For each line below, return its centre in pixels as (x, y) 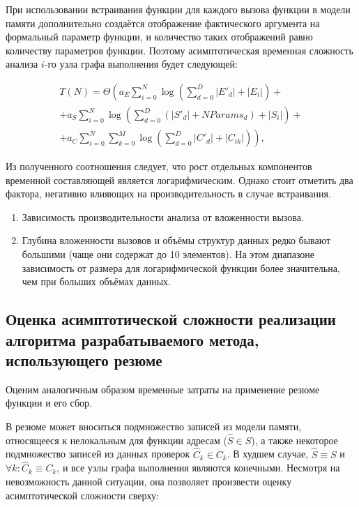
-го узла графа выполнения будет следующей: (141, 64)
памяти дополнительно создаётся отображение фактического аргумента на (163, 23)
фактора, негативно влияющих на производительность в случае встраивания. (168, 194)
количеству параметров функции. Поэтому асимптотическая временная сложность (179, 50)
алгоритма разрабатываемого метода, (132, 339)
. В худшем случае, (268, 454)
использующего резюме (84, 360)
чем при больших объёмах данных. (96, 281)
